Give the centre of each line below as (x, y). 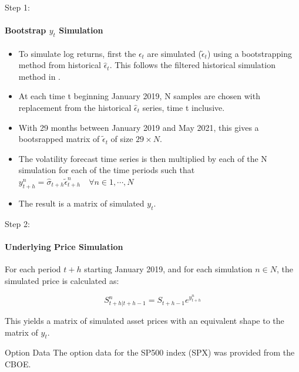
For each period (33, 268)
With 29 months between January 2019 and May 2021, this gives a (139, 127)
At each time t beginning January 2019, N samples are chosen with (139, 96)
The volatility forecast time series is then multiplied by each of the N (143, 158)
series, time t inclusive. (184, 107)
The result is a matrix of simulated (81, 203)
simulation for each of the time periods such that (107, 170)
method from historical (60, 65)
